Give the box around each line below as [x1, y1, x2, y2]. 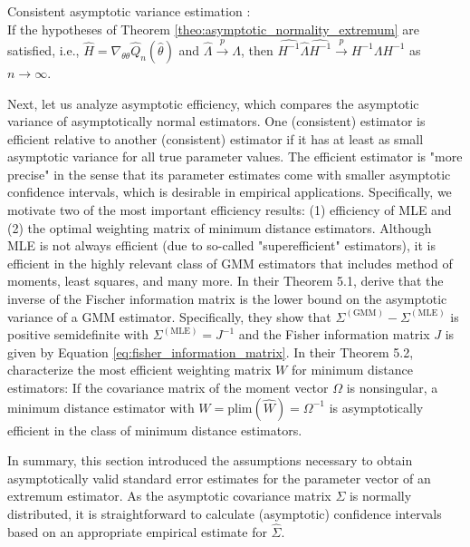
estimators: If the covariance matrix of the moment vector [7, 378, 329, 396]
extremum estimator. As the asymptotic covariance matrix [7, 486, 331, 505]
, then [241, 40, 273, 59]
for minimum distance [291, 360, 413, 379]
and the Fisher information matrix [238, 325, 430, 344]
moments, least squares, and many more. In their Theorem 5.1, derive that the [7, 271, 444, 290]
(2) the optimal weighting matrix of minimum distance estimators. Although [7, 218, 432, 237]
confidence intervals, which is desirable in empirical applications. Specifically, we [7, 182, 452, 201]
